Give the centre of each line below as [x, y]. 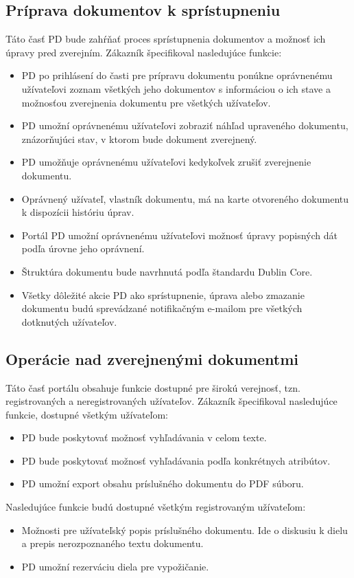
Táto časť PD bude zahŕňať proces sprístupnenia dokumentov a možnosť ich [166, 39]
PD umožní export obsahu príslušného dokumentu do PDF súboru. [163, 483]
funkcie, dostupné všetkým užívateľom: [87, 414]
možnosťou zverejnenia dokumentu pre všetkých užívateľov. [146, 102]
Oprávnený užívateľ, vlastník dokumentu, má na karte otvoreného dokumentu [185, 198]
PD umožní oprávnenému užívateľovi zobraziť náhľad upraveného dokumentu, [185, 125]
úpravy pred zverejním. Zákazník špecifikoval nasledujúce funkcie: [144, 52]
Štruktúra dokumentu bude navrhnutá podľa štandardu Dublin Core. [167, 271]
